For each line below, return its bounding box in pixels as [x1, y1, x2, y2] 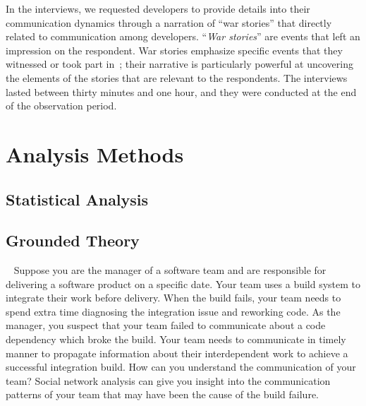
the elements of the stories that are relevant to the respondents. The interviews [6, 70, 348, 85]
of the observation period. [6, 98, 117, 113]
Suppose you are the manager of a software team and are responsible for [13, 263, 327, 277]
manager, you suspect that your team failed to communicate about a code [6, 318, 326, 333]
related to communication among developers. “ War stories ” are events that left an [6, 29, 360, 44]
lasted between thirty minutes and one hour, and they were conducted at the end [6, 84, 357, 99]
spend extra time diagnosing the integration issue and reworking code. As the [6, 304, 341, 318]
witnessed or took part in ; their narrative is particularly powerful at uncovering [6, 56, 353, 71]
